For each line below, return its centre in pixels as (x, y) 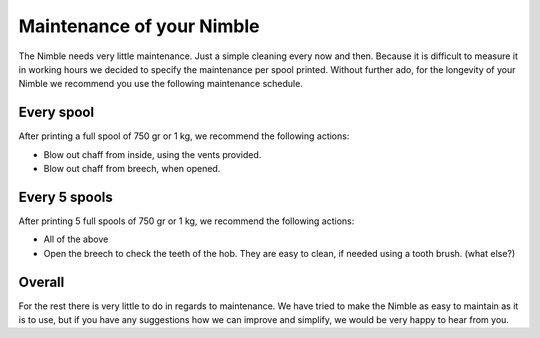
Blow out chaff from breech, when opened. (132, 169)
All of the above (76, 239)
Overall (41, 281)
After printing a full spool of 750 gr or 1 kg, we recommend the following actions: (184, 136)
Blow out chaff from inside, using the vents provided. (152, 154)
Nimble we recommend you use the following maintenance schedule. (161, 84)
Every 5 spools (66, 196)
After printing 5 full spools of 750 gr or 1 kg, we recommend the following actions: (186, 221)
